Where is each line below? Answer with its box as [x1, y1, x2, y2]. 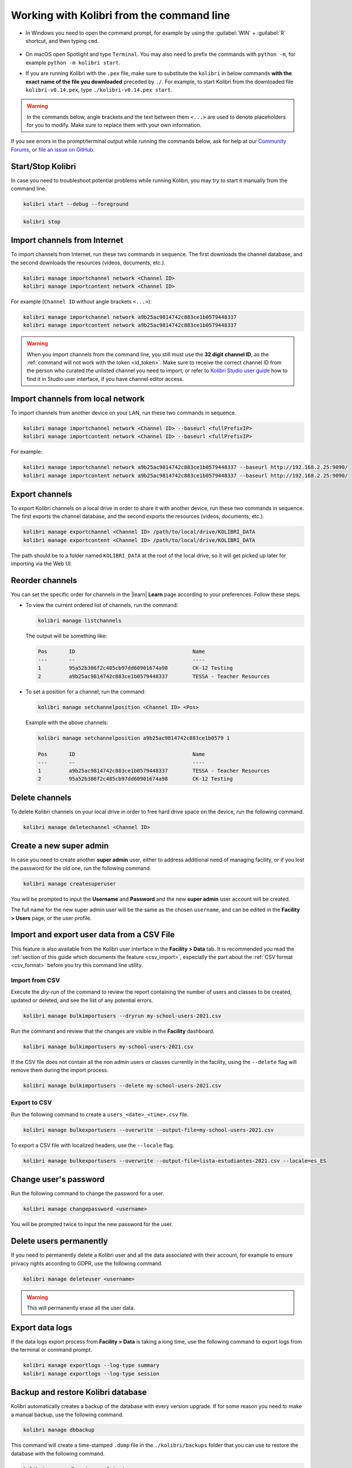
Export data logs [11, 1322, 73, 1332]
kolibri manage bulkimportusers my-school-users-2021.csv [23, 1043, 194, 1050]
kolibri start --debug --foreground [23, 201, 129, 208]
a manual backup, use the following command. [11, 1411, 124, 1418]
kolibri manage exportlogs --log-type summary [23, 1362, 160, 1369]
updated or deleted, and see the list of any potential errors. [11, 996, 154, 1004]
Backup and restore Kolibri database [11, 1388, 147, 1398]
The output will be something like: [25, 632, 107, 639]
